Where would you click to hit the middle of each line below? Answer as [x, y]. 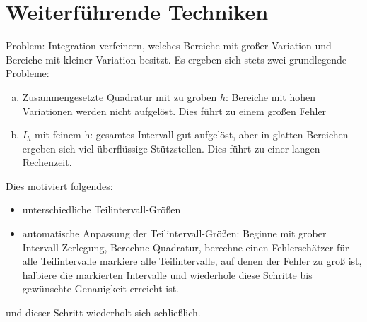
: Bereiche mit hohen [270, 96]
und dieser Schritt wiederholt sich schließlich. [103, 312]
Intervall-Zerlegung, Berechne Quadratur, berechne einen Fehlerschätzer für [186, 247]
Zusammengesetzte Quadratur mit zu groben [120, 96]
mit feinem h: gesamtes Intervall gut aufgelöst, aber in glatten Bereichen [192, 135]
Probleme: [28, 73]
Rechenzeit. [47, 162]
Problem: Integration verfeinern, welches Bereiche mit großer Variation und [169, 46]
